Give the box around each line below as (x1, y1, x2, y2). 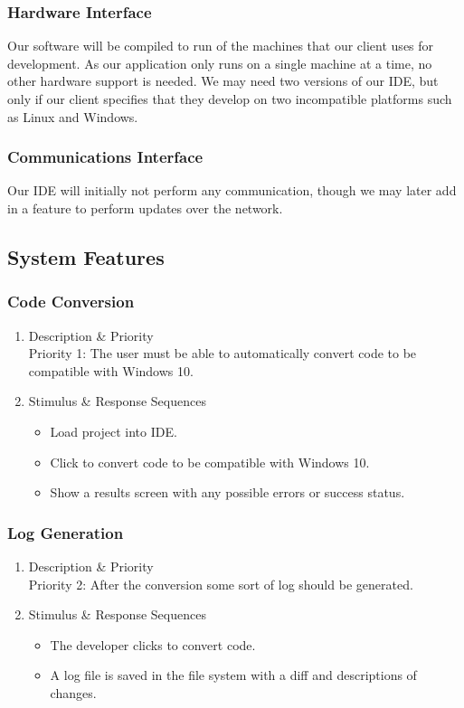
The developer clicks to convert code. (50, 635, 256, 654)
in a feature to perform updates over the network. (7, 199, 283, 217)
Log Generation (7, 521, 124, 543)
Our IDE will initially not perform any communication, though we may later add (7, 181, 457, 200)
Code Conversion (7, 290, 135, 313)
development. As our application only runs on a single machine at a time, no (7, 53, 432, 72)
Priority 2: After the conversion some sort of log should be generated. (28, 574, 413, 593)
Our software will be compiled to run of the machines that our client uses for (7, 36, 434, 55)
